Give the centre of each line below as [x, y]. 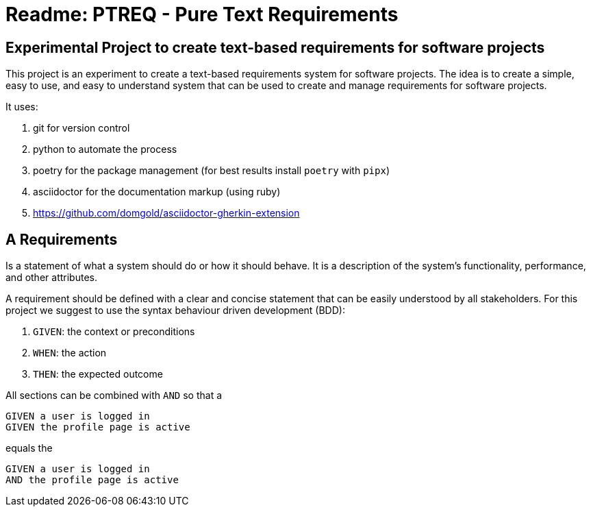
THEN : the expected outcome [98, 374]
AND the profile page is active [92, 480]
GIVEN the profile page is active [98, 427]
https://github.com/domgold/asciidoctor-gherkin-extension [166, 213]
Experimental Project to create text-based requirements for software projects [275, 47]
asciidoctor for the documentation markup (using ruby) [157, 192]
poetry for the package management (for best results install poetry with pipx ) [211, 171]
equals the [29, 448]
